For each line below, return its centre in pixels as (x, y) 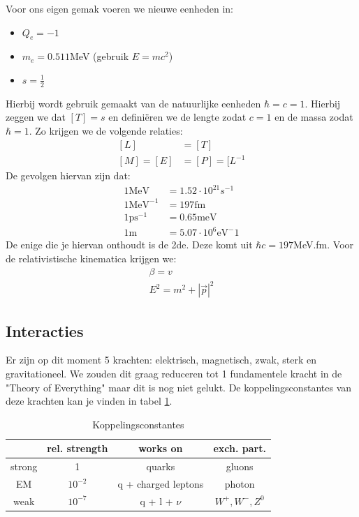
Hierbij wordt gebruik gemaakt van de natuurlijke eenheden (133, 103)
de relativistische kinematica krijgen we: (91, 258)
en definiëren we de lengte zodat (177, 117)
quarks (161, 466)
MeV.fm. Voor (324, 245)
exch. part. (240, 448)
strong (24, 466)
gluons (240, 466)
